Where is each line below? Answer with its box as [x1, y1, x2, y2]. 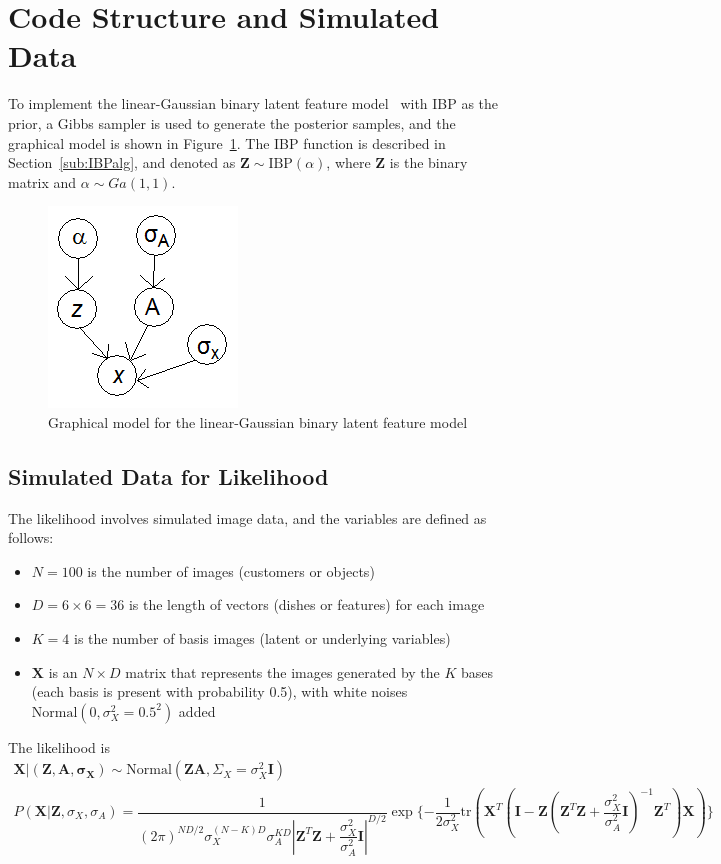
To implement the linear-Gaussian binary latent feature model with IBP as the [8, 93, 499, 114]
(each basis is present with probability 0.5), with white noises [31, 681, 408, 702]
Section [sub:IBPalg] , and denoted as [8, 152, 236, 173]
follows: [8, 527, 54, 548]
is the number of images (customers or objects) [87, 560, 375, 581]
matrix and [8, 171, 77, 192]
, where [326, 152, 371, 173]
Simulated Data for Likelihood [8, 460, 329, 491]
